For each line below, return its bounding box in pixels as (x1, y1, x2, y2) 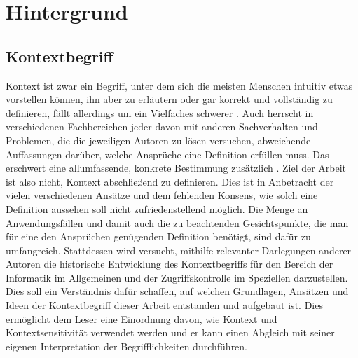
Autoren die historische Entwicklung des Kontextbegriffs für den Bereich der (6, 256, 333, 271)
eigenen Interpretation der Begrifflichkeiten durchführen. (6, 338, 248, 353)
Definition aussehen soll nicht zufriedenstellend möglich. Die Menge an (6, 201, 308, 216)
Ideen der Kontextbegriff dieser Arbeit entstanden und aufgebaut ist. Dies (6, 298, 323, 312)
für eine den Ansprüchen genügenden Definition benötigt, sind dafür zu (6, 229, 311, 244)
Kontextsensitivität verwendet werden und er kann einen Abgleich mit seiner (6, 325, 335, 340)
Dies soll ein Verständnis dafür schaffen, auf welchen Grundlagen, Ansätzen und (6, 284, 349, 298)
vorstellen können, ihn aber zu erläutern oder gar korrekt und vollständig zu (6, 92, 333, 106)
